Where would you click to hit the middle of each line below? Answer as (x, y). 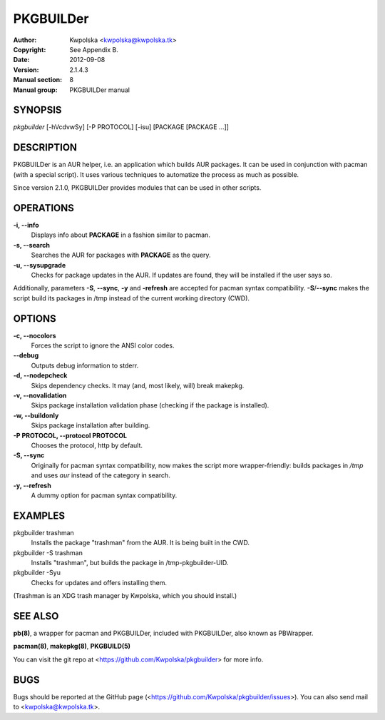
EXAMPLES (39, 516)
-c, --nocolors (35, 335)
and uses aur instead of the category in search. (101, 475)
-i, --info (26, 225)
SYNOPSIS (37, 110)
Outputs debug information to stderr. (85, 365)
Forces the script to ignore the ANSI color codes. (103, 345)
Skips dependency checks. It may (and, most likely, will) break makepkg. (138, 385)
